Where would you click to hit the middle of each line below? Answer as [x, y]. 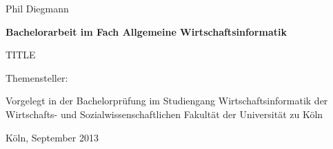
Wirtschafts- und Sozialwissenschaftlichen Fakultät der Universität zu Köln [164, 114]
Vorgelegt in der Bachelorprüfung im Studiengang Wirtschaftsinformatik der [167, 101]
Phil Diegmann [37, 8]
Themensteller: [37, 77]
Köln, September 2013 [52, 137]
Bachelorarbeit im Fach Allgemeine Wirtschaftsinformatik [146, 31]
